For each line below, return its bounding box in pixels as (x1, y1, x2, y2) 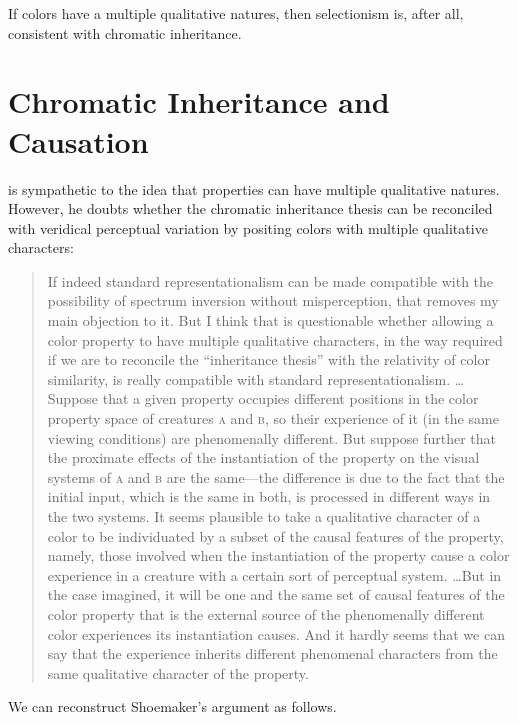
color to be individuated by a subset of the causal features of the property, (47, 525, 504, 546)
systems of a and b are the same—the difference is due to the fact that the (47, 466, 505, 487)
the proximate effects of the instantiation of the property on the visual (47, 447, 480, 468)
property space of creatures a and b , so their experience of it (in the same (47, 408, 499, 429)
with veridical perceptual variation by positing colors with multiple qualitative (8, 217, 488, 238)
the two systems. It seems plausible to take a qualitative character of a (47, 506, 481, 526)
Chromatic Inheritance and (8, 81, 390, 122)
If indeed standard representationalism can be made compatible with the (47, 270, 494, 291)
